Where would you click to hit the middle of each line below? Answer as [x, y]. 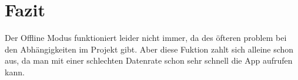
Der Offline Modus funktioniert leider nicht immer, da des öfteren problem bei [146, 38]
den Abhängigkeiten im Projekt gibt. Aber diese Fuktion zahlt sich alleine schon [149, 49]
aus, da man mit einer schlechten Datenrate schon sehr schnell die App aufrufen [149, 60]
